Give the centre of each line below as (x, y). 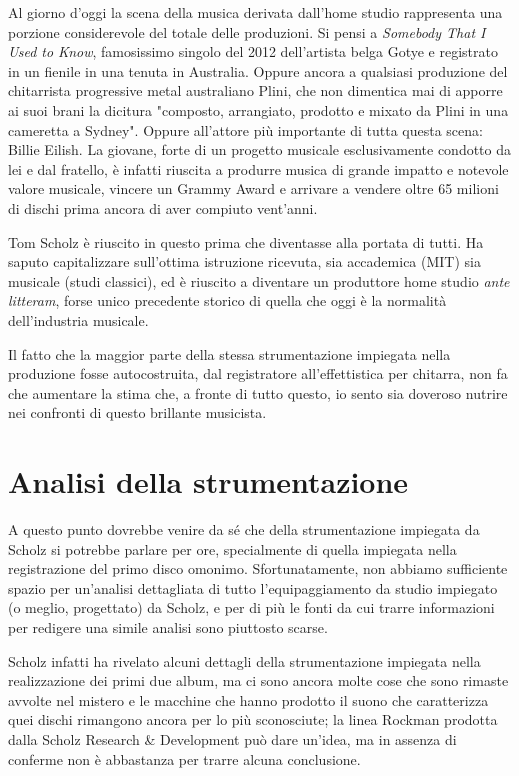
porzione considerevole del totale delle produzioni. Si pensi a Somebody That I (247, 31)
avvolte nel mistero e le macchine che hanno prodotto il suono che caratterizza (248, 699)
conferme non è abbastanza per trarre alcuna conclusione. (184, 758)
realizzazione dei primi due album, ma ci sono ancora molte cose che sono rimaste (258, 680)
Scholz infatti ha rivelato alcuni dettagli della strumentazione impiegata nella (244, 660)
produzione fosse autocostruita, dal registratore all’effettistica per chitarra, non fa (258, 373)
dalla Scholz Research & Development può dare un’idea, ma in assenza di (232, 738)
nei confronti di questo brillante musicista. (137, 412)
